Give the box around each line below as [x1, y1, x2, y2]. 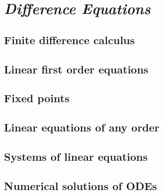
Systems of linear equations [4, 148, 148, 164]
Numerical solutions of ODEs [4, 178, 157, 193]
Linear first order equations [4, 61, 149, 76]
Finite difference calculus [4, 32, 135, 47]
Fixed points [4, 90, 70, 106]
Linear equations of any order [4, 120, 160, 135]
